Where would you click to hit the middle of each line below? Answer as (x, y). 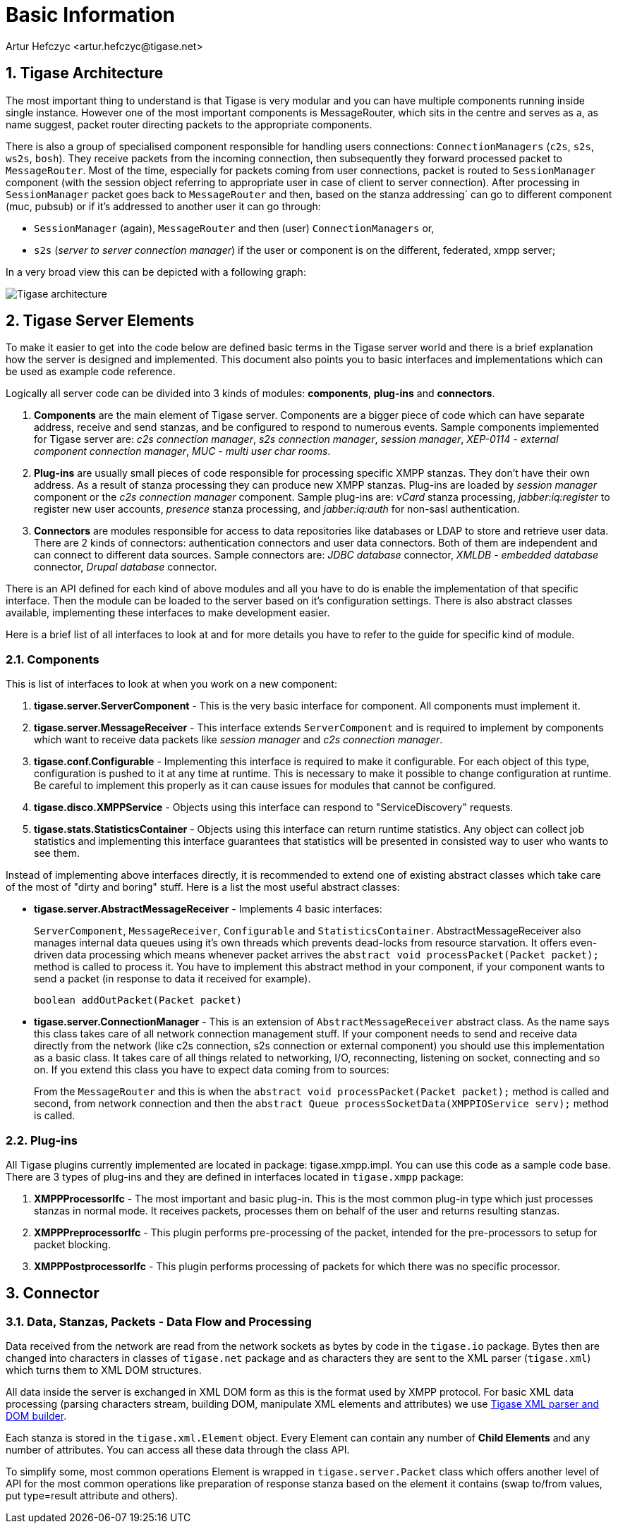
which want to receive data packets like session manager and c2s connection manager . (238, 740)
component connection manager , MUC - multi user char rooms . (182, 451)
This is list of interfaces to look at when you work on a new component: (171, 684)
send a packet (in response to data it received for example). (172, 979)
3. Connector (53, 1293)
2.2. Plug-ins (42, 1140)
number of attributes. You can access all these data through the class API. (178, 1450)
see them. (57, 853)
